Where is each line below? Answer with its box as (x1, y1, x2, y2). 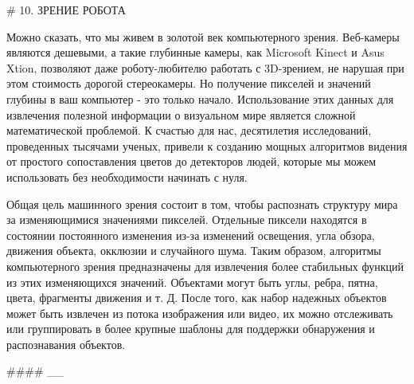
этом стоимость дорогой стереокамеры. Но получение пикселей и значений (6, 75, 371, 92)
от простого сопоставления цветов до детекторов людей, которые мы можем (6, 153, 377, 170)
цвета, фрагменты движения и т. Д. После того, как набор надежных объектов (6, 289, 387, 306)
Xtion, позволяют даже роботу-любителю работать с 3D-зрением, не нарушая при (6, 59, 404, 76)
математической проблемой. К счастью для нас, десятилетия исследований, (6, 122, 372, 139)
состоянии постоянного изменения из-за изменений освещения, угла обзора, (6, 226, 375, 243)
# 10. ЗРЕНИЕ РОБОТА (6, 2, 126, 18)
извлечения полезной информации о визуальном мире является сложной (6, 106, 356, 123)
